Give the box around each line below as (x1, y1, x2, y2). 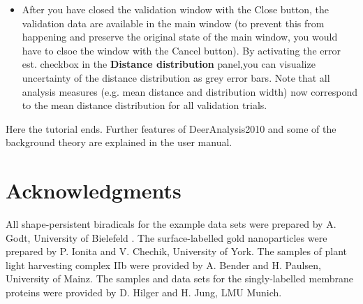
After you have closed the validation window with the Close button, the (22, 2, 329, 16)
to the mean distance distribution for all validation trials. (22, 98, 267, 113)
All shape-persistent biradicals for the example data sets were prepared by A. (6, 217, 336, 231)
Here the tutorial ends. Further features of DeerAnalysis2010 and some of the (6, 121, 336, 136)
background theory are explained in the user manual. (6, 135, 232, 150)
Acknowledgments (6, 176, 181, 205)
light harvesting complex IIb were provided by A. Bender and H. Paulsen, (6, 257, 321, 272)
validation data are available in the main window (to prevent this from (22, 15, 325, 30)
